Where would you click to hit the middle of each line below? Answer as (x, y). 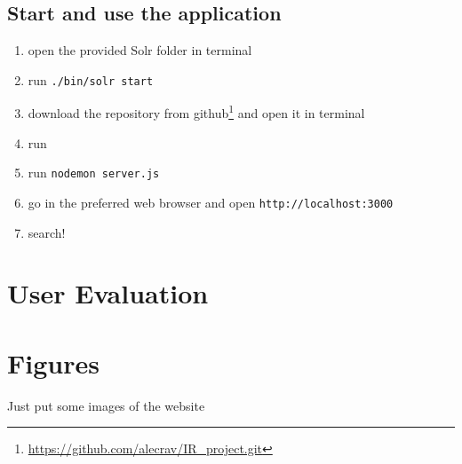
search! (47, 232)
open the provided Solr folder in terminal (140, 50)
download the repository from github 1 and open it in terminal (196, 112)
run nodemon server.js (94, 173)
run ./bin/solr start (91, 79)
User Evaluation (108, 293)
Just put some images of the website (106, 405)
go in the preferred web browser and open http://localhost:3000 (211, 202)
